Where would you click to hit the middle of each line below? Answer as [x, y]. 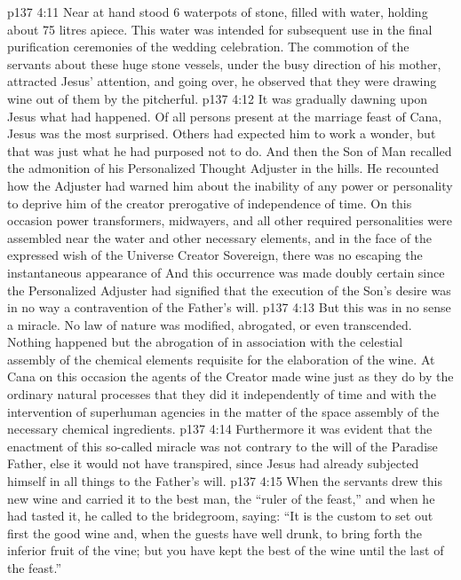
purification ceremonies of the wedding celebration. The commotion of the [208, 47]
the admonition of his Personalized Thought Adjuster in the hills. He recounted [223, 168]
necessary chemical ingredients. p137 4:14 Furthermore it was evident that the [220, 429]
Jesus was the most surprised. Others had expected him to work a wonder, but [222, 133]
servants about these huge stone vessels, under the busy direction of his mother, [224, 63]
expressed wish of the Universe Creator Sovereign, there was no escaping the [215, 255]
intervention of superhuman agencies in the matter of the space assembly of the [223, 411]
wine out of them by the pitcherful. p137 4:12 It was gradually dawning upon [218, 98]
